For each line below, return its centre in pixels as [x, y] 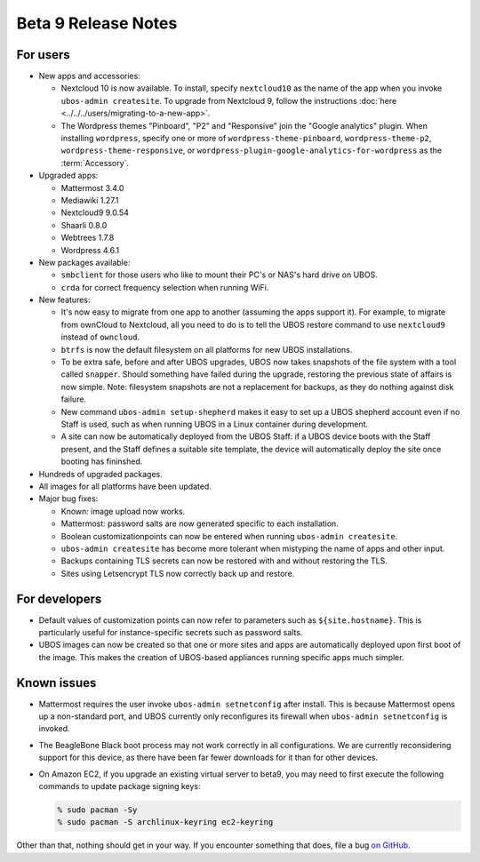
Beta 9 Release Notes [97, 23]
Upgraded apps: [68, 176]
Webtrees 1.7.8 [88, 238]
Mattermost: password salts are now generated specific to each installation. [200, 523]
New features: [64, 300]
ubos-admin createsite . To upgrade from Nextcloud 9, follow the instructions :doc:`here [229, 100]
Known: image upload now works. [123, 511]
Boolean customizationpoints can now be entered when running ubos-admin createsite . [229, 536]
